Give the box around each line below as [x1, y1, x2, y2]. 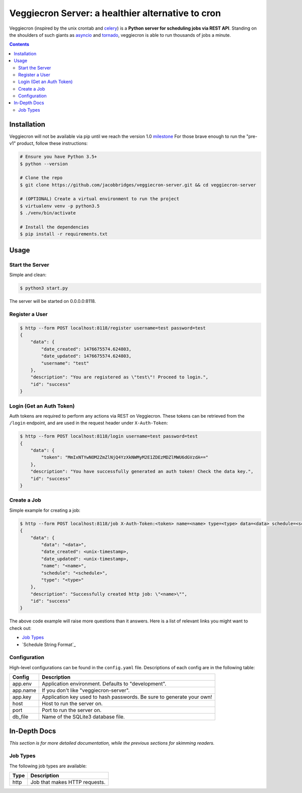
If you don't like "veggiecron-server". [42, 687, 130, 694]
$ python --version [20, 161, 68, 167]
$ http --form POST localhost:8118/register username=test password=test [20, 325, 206, 331]
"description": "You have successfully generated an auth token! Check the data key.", [30, 468, 254, 474]
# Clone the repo [20, 175, 63, 181]
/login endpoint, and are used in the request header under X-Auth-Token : [9, 420, 168, 426]
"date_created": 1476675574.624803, [41, 346, 132, 352]
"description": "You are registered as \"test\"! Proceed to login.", [30, 374, 209, 380]
